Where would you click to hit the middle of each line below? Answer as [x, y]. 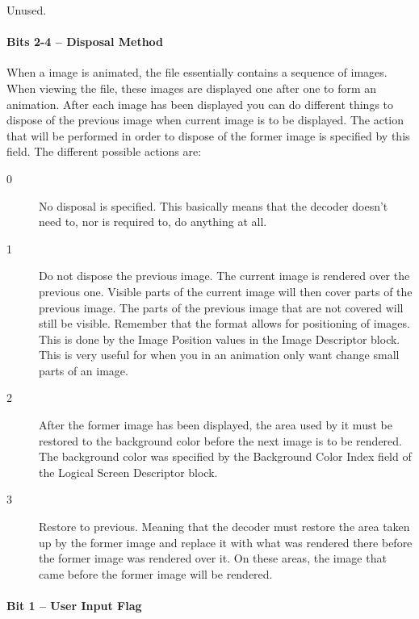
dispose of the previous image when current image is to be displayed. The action [205, 120]
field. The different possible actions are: [104, 151]
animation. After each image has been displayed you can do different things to [200, 104]
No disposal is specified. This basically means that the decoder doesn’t [214, 205]
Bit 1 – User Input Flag [74, 606]
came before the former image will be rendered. [156, 573]
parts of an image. [84, 370]
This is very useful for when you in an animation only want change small [219, 355]
